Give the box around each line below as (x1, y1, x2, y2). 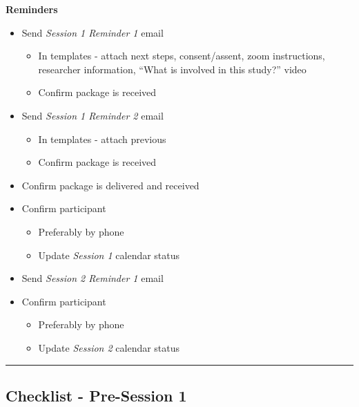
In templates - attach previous (38, 131, 166, 146)
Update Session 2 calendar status (38, 340, 180, 354)
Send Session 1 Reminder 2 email (21, 108, 164, 122)
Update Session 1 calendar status (38, 247, 180, 262)
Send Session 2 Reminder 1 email (21, 271, 164, 285)
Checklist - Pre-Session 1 (6, 384, 187, 406)
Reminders (6, 2, 58, 16)
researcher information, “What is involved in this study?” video (38, 61, 307, 76)
